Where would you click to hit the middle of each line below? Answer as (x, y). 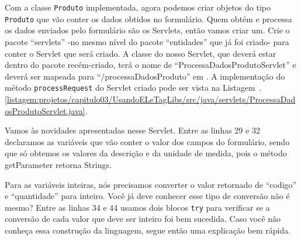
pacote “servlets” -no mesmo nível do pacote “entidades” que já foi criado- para (147, 41)
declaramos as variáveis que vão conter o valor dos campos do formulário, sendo (147, 141)
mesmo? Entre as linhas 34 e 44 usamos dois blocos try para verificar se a (137, 207)
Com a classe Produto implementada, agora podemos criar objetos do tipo (138, 7)
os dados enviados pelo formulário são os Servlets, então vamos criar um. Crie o (147, 30)
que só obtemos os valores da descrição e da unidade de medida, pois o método (146, 153)
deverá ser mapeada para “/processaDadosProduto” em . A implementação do (145, 76)
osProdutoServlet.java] (45, 110)
